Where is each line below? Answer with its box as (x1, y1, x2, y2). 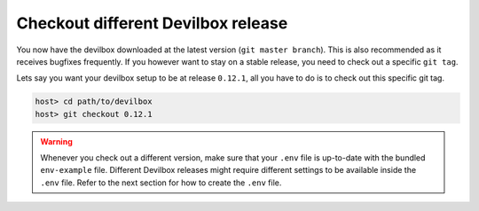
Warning (40, 136, 73, 146)
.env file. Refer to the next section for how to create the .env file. (40, 177, 282, 188)
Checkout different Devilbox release (16, 13, 288, 33)
